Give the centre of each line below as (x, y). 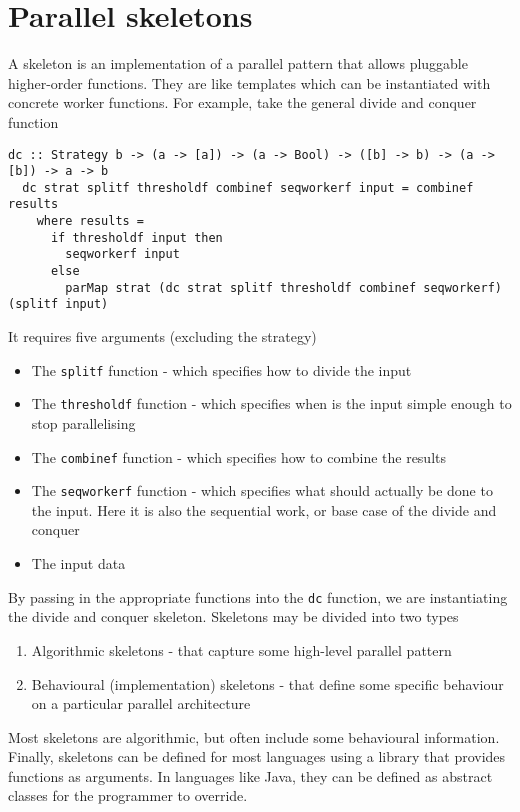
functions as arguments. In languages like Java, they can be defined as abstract (250, 775)
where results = (90, 221)
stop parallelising (83, 422)
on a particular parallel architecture (141, 703)
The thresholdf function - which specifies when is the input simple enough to (271, 403)
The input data (78, 563)
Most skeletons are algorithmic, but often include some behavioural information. (254, 736)
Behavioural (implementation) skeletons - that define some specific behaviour (267, 683)
